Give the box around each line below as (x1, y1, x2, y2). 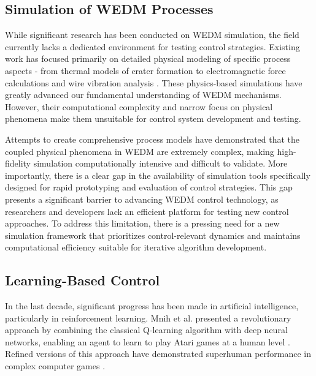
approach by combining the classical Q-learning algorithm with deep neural (5, 323, 288, 336)
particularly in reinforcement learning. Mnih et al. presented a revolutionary (5, 311, 291, 324)
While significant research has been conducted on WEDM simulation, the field (5, 28, 299, 41)
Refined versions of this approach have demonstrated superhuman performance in (5, 347, 311, 360)
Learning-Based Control (5, 271, 160, 290)
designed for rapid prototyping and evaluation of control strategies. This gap (5, 181, 293, 194)
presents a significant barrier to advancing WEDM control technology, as (5, 192, 279, 205)
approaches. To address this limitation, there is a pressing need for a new (5, 217, 280, 230)
